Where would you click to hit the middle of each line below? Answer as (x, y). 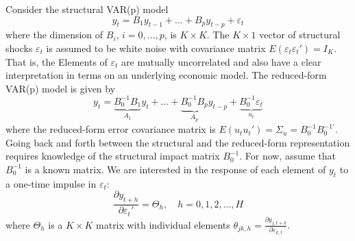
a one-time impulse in (51, 183)
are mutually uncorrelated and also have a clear (221, 61)
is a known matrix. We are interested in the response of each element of (175, 169)
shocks (19, 48)
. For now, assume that (288, 156)
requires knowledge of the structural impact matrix (113, 156)
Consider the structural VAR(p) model (87, 9)
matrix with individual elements (163, 224)
